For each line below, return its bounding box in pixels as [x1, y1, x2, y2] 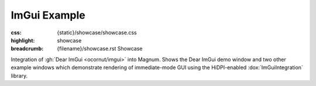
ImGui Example [11, 9, 85, 21]
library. [11, 72, 28, 79]
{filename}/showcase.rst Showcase [57, 45, 143, 52]
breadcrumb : [11, 45, 44, 52]
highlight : [11, 37, 35, 44]
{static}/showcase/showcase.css [57, 29, 137, 36]
